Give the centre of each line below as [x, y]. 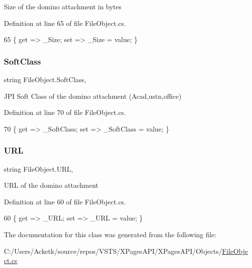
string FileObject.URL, [39, 168]
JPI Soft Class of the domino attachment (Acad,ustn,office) [93, 96]
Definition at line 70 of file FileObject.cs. [65, 112]
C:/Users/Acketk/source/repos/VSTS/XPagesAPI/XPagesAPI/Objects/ [113, 251]
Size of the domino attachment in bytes [63, 6]
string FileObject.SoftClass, [45, 79]
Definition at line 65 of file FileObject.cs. [65, 23]
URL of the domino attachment [51, 185]
